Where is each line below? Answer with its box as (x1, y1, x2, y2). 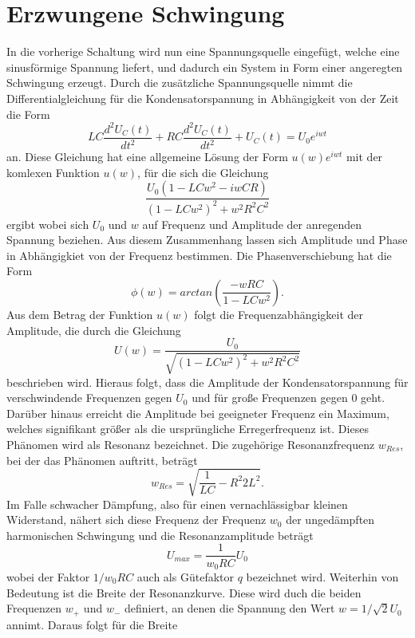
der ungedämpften (286, 511, 375, 528)
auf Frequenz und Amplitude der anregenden (142, 215, 362, 232)
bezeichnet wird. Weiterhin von (246, 568, 399, 585)
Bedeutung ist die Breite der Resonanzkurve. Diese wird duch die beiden (6, 584, 362, 601)
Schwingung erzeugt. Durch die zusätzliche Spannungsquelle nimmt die (6, 74, 353, 91)
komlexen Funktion (6, 163, 100, 180)
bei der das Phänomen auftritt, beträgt (6, 451, 198, 468)
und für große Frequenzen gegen (192, 389, 348, 406)
